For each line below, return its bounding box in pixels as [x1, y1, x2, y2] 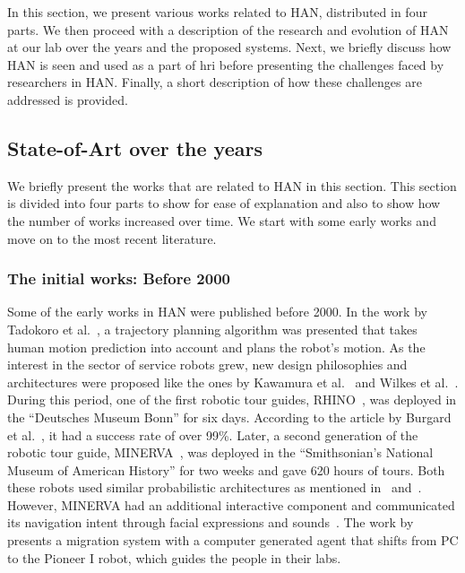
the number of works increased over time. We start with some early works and [7, 211, 436, 230]
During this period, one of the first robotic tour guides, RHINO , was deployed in [7, 390, 457, 409]
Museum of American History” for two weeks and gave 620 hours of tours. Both [7, 460, 445, 479]
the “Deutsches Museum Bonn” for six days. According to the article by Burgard [7, 407, 452, 426]
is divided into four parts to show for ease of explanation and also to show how [7, 194, 441, 213]
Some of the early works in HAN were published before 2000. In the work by [7, 302, 427, 321]
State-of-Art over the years [7, 134, 263, 161]
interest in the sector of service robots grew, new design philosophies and [7, 355, 408, 374]
